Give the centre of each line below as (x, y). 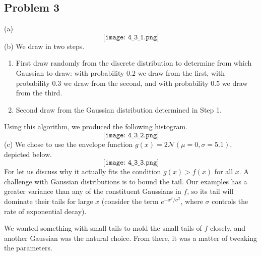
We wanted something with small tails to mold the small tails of (103, 228)
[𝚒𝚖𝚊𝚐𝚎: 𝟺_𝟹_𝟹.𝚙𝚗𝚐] (131, 163)
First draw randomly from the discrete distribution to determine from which (134, 63)
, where (192, 201)
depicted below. (28, 154)
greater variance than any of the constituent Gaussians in (93, 191)
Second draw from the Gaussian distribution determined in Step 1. (119, 109)
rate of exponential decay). (45, 211)
